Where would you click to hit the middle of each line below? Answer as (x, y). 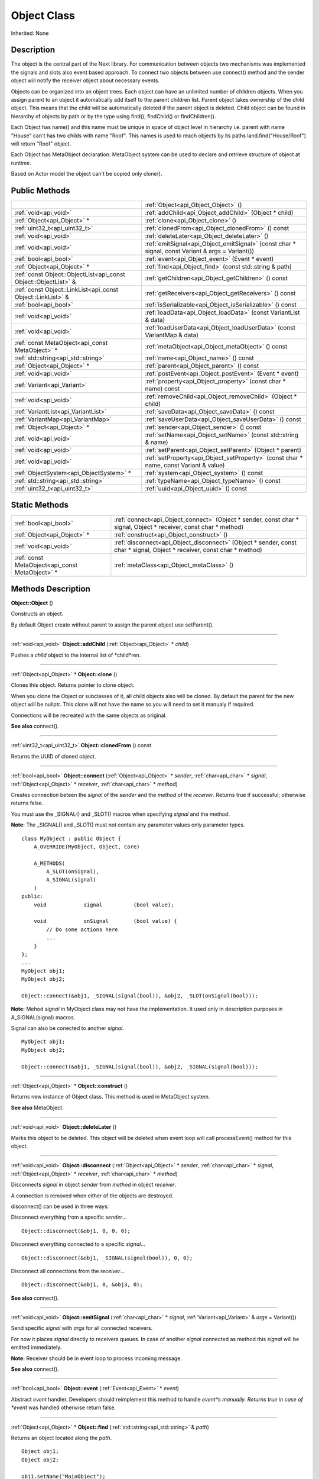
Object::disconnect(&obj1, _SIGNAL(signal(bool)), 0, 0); (107, 1258)
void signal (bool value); (104, 905)
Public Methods (40, 190)
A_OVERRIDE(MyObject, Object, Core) (87, 847)
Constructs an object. (37, 614)
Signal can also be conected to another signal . (67, 1028)
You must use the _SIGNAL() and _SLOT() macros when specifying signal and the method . (121, 814)
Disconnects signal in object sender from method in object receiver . (94, 1185)
